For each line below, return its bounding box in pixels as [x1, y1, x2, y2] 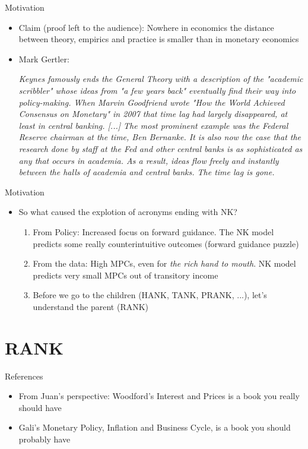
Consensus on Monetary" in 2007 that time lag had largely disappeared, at [18, 107, 288, 120]
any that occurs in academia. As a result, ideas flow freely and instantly [18, 154, 279, 166]
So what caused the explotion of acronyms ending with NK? [18, 205, 237, 218]
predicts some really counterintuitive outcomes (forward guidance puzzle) [33, 237, 299, 249]
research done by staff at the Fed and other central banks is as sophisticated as [18, 142, 303, 154]
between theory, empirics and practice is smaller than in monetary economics [18, 33, 299, 45]
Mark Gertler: [18, 52, 69, 65]
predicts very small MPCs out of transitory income [33, 268, 218, 281]
